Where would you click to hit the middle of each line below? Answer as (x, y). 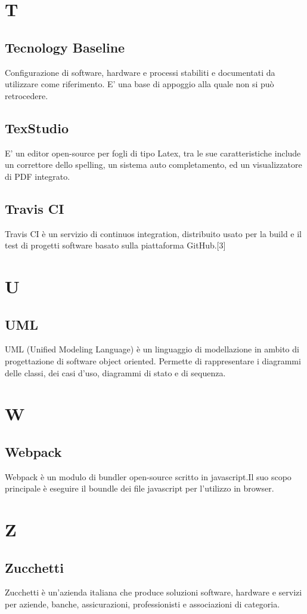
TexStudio (37, 128)
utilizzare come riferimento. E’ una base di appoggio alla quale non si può (139, 84)
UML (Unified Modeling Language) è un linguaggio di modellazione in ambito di (152, 349)
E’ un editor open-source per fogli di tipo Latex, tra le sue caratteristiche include (153, 153)
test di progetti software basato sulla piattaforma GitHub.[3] (115, 245)
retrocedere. (27, 95)
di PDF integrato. (38, 176)
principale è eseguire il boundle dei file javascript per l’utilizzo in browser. (139, 488)
